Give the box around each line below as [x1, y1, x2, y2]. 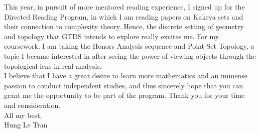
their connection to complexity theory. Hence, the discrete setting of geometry [4, 21, 244, 32]
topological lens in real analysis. [4, 60, 102, 71]
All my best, [4, 109, 42, 120]
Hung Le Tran [4, 119, 48, 130]
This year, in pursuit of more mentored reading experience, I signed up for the [4, 2, 245, 12]
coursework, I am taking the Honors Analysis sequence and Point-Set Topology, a [4, 41, 254, 51]
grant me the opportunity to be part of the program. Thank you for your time [4, 90, 245, 100]
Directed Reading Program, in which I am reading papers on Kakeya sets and [4, 11, 243, 22]
